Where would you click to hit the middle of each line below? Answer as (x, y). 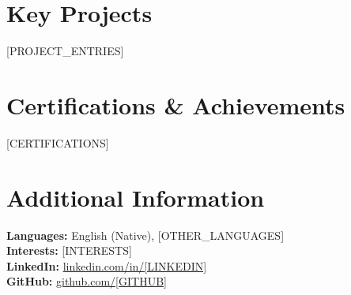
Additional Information (136, 197)
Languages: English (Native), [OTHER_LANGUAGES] (145, 235)
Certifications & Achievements (176, 105)
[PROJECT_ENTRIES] (65, 51)
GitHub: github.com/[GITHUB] (87, 281)
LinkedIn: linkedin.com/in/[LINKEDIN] (107, 265)
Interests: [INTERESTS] (69, 250)
